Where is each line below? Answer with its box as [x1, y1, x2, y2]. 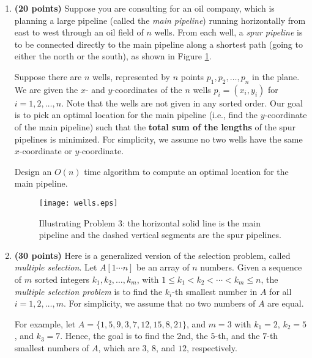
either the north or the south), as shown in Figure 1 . [14, 50, 212, 62]
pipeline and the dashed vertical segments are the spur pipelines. [39, 228, 281, 241]
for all [269, 285, 292, 297]
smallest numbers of [14, 341, 89, 354]
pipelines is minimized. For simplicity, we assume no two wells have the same [14, 132, 303, 145]
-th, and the [215, 329, 260, 342]
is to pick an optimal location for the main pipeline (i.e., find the [14, 108, 258, 121]
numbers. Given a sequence [200, 261, 302, 274]
